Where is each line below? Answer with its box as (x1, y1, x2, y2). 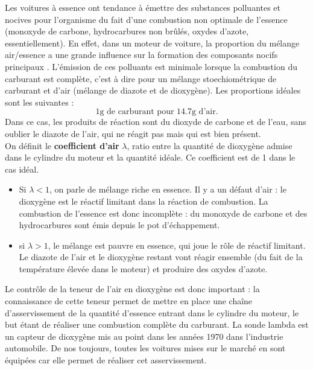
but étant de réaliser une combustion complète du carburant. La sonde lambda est (5, 318, 309, 331)
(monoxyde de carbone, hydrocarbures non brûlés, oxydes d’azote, (5, 25, 249, 37)
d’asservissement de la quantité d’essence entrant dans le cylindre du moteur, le (5, 306, 299, 319)
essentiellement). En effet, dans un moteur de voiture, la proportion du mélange (5, 36, 300, 49)
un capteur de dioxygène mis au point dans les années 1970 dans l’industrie (5, 330, 283, 342)
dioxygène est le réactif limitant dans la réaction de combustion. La (19, 194, 268, 207)
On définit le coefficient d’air (5, 139, 119, 152)
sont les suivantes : (5, 95, 74, 108)
